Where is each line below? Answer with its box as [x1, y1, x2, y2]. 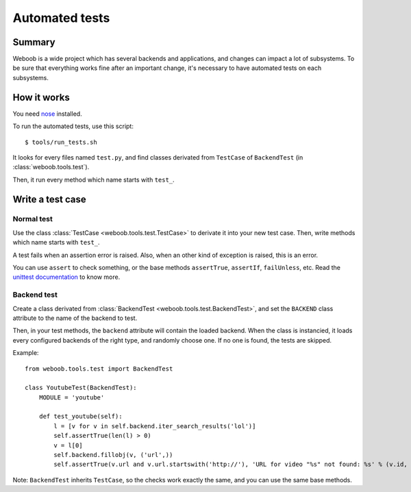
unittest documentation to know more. [12, 273, 121, 281]
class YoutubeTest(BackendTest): [25, 384, 137, 392]
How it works [12, 91, 70, 103]
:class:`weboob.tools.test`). [12, 163, 90, 171]
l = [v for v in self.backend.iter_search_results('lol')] [53, 422, 256, 430]
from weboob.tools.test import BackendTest [25, 365, 173, 373]
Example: [12, 349, 39, 357]
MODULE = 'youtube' [38, 393, 105, 401]
